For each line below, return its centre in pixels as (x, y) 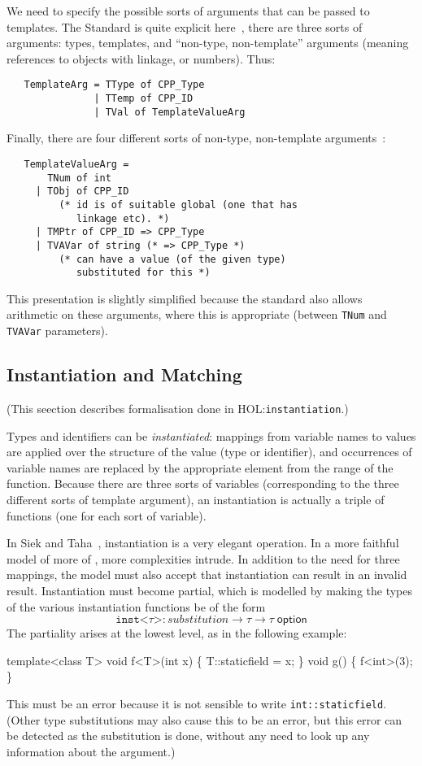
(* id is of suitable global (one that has (178, 205)
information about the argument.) (91, 751)
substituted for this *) (143, 273)
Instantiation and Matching (124, 374)
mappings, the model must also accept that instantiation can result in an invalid (207, 574)
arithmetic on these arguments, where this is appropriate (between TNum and (197, 314)
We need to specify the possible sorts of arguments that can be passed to (188, 11)
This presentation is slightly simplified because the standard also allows (185, 298)
